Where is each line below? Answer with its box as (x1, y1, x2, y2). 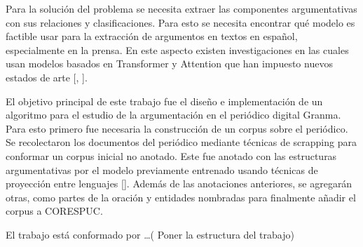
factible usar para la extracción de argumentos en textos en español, (6, 29, 298, 44)
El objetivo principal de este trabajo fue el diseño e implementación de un (6, 93, 323, 108)
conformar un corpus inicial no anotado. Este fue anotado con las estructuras (6, 148, 337, 163)
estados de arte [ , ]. (6, 69, 88, 84)
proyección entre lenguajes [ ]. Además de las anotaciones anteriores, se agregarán (6, 176, 352, 191)
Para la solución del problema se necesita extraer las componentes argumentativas (6, 1, 357, 15)
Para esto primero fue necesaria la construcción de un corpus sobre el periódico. (6, 121, 348, 135)
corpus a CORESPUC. (6, 203, 103, 218)
